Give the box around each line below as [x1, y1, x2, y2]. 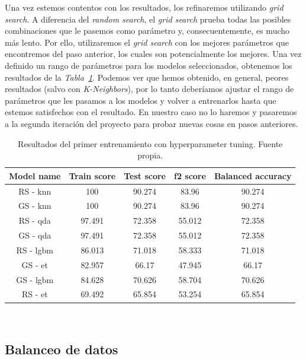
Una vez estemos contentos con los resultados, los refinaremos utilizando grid [5, 1, 284, 13]
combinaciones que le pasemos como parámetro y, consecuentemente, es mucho [5, 24, 290, 37]
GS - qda [18, 229, 51, 242]
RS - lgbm [16, 243, 53, 256]
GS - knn [18, 199, 51, 212]
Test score [124, 169, 166, 182]
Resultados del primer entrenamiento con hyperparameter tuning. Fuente [18, 137, 283, 150]
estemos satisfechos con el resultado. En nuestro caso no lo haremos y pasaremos [5, 106, 297, 118]
